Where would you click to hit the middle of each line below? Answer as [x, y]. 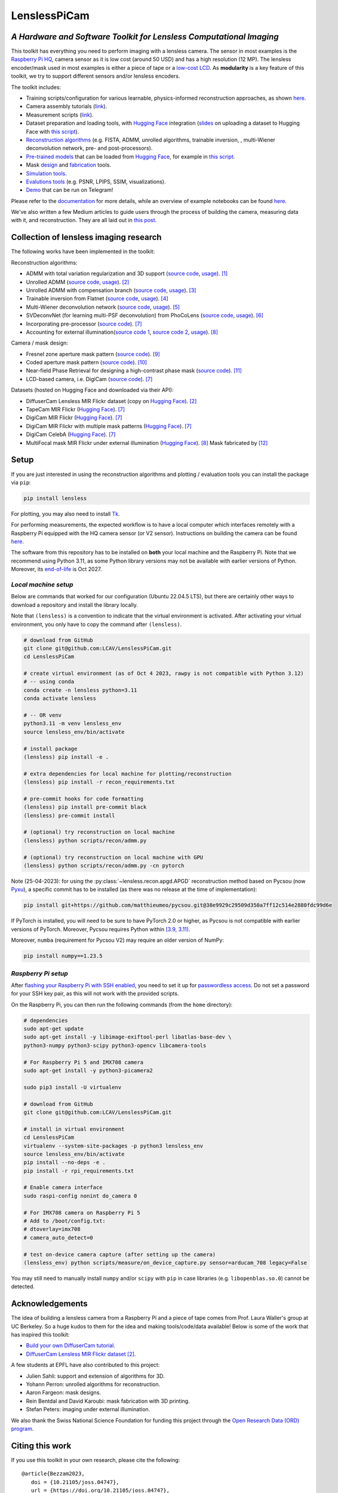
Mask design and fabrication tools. [69, 165]
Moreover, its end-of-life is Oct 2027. [56, 569]
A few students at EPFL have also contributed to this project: [85, 1365]
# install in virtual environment [74, 1129]
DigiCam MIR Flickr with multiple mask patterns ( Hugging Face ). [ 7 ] [109, 426]
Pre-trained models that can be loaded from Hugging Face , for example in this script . [130, 156]
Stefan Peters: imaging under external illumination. [88, 1409]
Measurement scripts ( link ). [60, 115]
